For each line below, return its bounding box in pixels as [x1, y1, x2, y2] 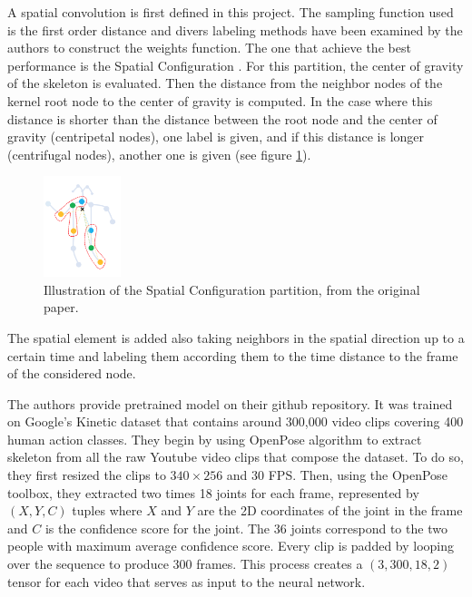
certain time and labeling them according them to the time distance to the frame [7, 346, 458, 365]
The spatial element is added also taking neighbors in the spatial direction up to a [7, 328, 465, 347]
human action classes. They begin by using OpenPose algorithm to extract [7, 429, 422, 448]
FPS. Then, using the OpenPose [268, 465, 447, 484]
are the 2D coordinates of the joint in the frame [197, 501, 463, 520]
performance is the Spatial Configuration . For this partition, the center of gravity [7, 55, 464, 74]
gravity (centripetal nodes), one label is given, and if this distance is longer [7, 127, 425, 146]
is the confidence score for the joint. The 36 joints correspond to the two [44, 518, 447, 537]
